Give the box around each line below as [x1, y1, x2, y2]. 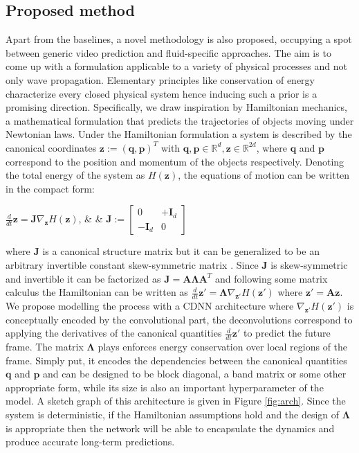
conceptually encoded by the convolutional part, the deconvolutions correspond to [6, 312, 353, 326]
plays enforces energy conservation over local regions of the [98, 339, 348, 353]
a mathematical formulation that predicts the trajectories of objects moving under [6, 113, 354, 127]
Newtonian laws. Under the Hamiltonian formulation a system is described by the [6, 127, 352, 141]
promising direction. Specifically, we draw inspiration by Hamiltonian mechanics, [6, 100, 347, 114]
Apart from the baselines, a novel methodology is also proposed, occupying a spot [6, 32, 352, 46]
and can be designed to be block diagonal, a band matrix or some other [43, 366, 347, 381]
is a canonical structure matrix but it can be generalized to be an [42, 244, 320, 258]
